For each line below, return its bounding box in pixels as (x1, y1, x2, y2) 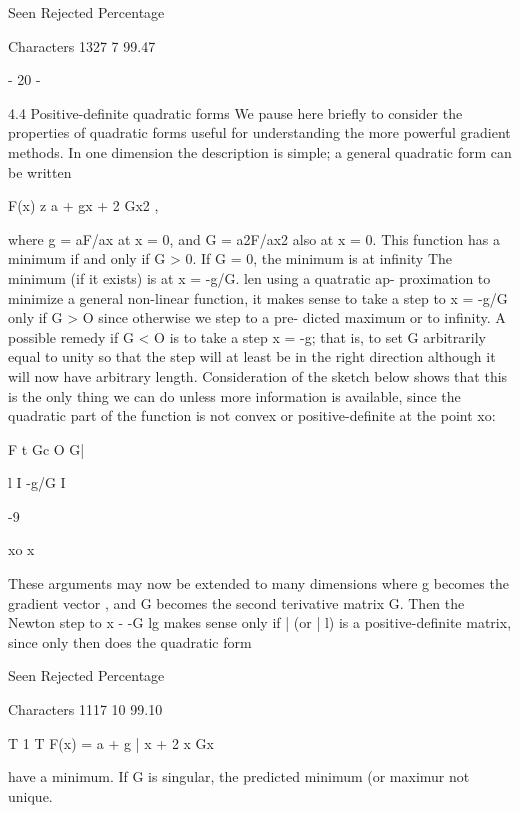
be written (8, 161, 72, 182)
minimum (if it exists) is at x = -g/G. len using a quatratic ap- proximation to (8, 267, 491, 288)
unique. (8, 785, 53, 806)
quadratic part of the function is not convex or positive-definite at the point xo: (8, 405, 496, 426)
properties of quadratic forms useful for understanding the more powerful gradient (8, 122, 511, 143)
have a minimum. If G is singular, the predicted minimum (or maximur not (8, 766, 470, 787)
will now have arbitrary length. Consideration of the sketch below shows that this (8, 365, 508, 386)
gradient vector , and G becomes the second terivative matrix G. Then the (8, 592, 465, 613)
